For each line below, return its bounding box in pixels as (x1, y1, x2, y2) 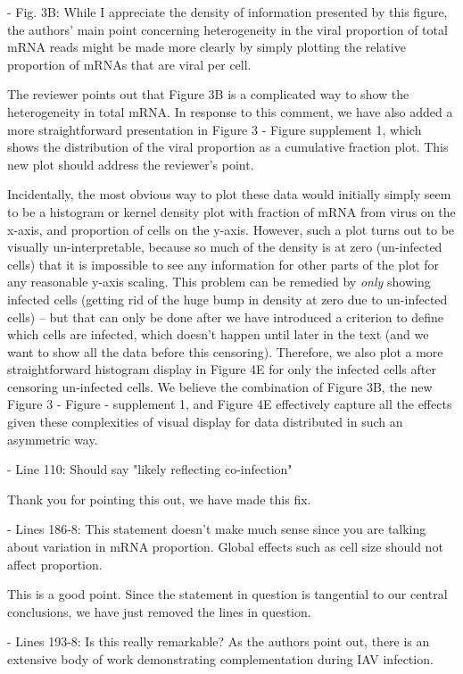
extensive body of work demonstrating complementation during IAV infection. (7, 650, 434, 668)
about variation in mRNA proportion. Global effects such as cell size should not (7, 537, 443, 556)
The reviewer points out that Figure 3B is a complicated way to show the (7, 85, 409, 104)
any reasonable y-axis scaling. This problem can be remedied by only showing (7, 272, 431, 291)
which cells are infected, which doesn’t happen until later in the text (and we (7, 325, 429, 344)
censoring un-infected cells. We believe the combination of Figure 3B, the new (7, 377, 433, 395)
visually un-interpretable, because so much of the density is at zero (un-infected (7, 237, 442, 256)
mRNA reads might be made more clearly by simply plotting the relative (7, 37, 406, 56)
